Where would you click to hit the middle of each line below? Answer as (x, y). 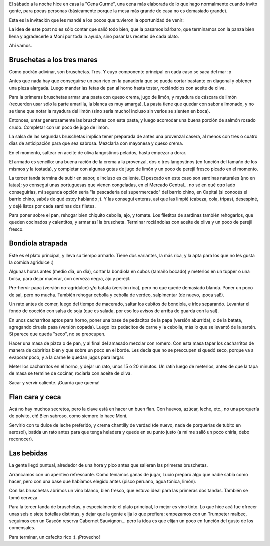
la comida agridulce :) (32, 262)
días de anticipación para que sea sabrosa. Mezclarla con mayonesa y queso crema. (96, 143)
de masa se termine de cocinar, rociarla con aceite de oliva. (71, 373)
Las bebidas (28, 454)
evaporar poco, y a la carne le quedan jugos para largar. (67, 357)
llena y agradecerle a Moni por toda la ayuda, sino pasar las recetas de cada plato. (94, 36)
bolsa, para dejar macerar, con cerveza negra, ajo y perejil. (70, 278)
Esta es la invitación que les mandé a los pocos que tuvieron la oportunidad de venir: (97, 20)
